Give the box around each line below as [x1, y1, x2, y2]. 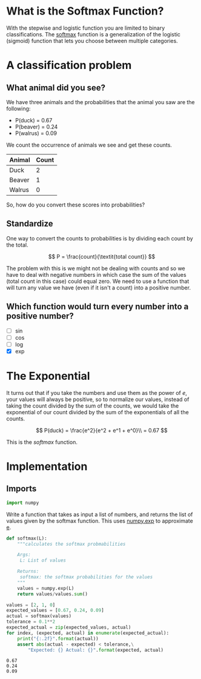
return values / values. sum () [17, 591, 88, 597]
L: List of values [19, 557, 67, 564]
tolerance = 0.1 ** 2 [6, 619, 56, 625]
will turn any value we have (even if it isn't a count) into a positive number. [6, 283, 191, 291]
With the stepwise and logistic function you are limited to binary [6, 24, 165, 31]
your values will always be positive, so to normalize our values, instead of [6, 396, 189, 403]
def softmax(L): [6, 535, 47, 542]
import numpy [6, 500, 39, 506]
